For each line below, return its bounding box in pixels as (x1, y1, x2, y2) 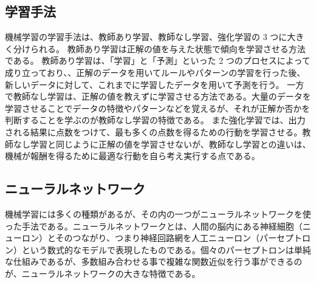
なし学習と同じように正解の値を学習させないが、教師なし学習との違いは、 (13, 137, 311, 150)
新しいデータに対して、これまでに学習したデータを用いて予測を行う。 (5, 78, 284, 90)
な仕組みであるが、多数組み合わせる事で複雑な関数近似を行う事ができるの (5, 255, 303, 268)
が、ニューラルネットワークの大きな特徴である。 (5, 267, 201, 279)
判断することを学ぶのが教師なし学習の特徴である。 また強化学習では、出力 (5, 114, 306, 126)
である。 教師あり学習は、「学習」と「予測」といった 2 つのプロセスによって (5, 54, 311, 67)
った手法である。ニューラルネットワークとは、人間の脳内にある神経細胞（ (5, 219, 303, 232)
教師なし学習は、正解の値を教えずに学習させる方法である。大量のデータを (13, 90, 311, 103)
